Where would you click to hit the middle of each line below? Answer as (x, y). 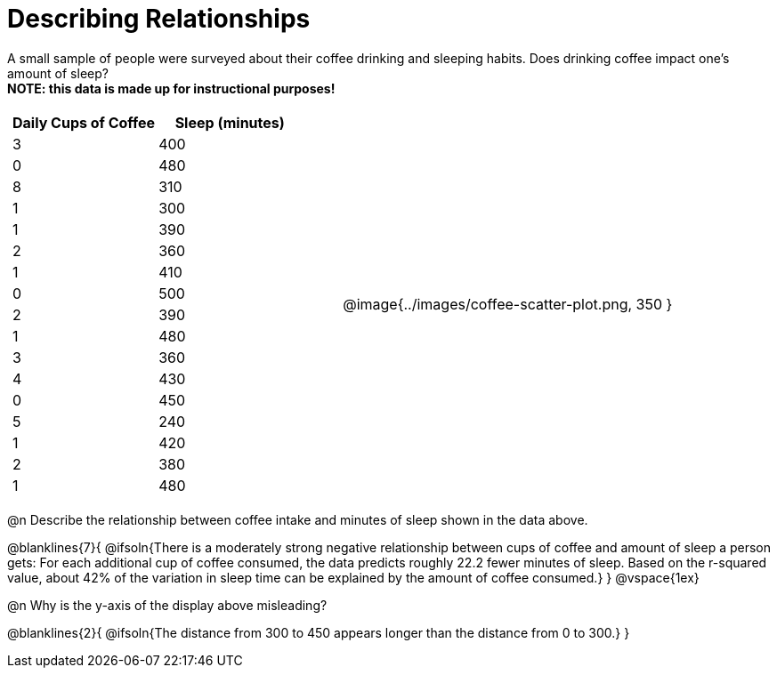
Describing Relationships (159, 19)
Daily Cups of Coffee (84, 122)
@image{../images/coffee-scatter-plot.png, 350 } (508, 304)
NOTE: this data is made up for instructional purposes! (171, 88)
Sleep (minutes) (230, 122)
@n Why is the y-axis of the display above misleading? (167, 605)
